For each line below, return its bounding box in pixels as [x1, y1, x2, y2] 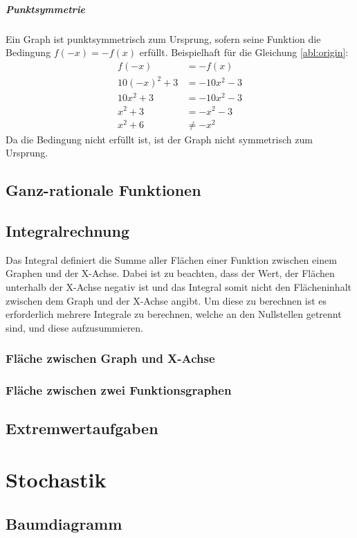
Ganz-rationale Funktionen [6, 179, 201, 201]
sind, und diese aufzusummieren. [6, 320, 144, 334]
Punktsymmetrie [6, 1, 86, 16]
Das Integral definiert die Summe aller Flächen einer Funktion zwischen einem [6, 252, 337, 267]
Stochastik [6, 465, 107, 494]
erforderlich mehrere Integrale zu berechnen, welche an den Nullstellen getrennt [6, 307, 342, 321]
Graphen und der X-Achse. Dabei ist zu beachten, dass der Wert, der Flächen [6, 266, 335, 280]
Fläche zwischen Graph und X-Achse [6, 350, 215, 367]
